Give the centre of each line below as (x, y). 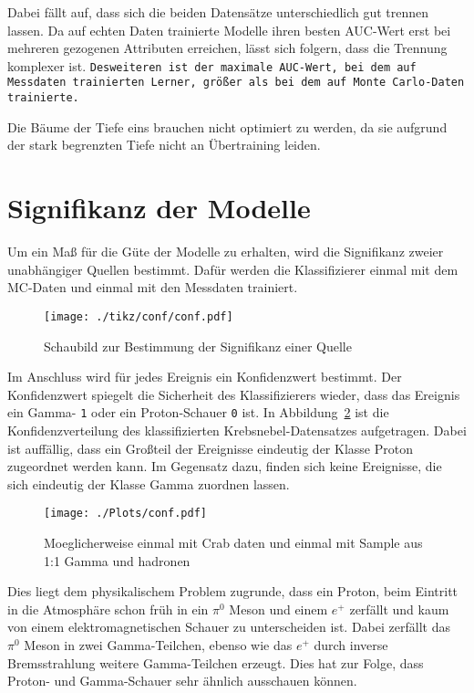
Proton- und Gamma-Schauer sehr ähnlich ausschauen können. (182, 681)
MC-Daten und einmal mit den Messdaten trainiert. (153, 287)
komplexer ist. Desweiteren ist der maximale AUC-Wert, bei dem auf (212, 65)
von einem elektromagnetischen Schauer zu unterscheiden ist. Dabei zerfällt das (229, 627)
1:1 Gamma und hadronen (117, 560)
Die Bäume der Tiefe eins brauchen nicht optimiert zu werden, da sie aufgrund (227, 126)
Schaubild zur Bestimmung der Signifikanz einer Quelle (198, 346)
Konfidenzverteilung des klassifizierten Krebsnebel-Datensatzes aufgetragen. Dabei (237, 430)
